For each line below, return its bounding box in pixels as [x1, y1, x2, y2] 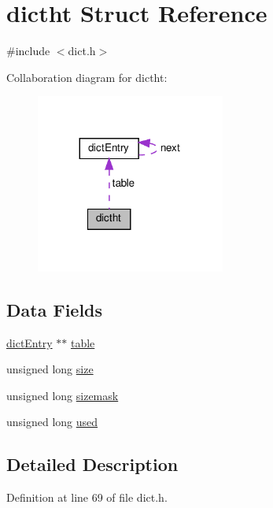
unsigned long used [6, 413, 98, 430]
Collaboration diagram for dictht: [6, 69, 168, 85]
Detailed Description [6, 452, 179, 476]
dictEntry [6, 334, 53, 350]
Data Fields [6, 297, 103, 321]
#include [6, 43, 50, 59]
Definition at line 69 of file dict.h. [6, 489, 168, 506]
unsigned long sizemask [6, 387, 119, 403]
